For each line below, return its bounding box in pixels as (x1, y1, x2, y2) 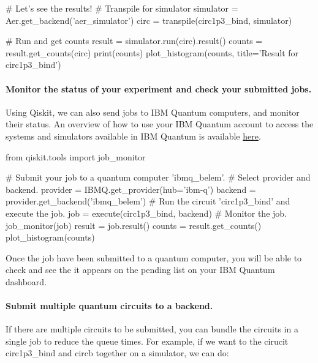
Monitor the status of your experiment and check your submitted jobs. (6, 82, 312, 95)
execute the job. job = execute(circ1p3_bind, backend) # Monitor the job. (6, 206, 287, 219)
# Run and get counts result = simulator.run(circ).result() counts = (6, 34, 263, 47)
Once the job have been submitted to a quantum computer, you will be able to (6, 251, 302, 264)
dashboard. (6, 275, 47, 288)
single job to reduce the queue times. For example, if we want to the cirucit (6, 334, 289, 347)
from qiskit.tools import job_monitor (6, 150, 146, 163)
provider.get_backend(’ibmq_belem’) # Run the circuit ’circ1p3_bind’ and (6, 195, 290, 208)
